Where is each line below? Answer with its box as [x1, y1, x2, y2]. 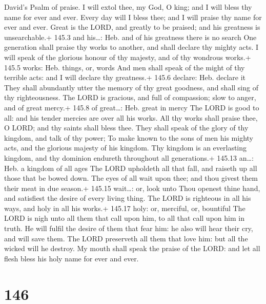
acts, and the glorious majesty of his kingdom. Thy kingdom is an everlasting [4, 142, 247, 153]
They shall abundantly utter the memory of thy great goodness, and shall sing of [4, 82, 258, 92]
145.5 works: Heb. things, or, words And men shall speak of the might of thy [4, 62, 245, 72]
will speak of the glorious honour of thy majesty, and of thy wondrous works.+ [4, 51, 251, 62]
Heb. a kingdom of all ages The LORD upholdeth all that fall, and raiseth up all [4, 162, 257, 173]
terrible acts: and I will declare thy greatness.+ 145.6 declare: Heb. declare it [4, 72, 245, 83]
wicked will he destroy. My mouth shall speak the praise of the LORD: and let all [4, 243, 260, 254]
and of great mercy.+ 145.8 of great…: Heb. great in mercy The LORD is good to [4, 102, 259, 112]
